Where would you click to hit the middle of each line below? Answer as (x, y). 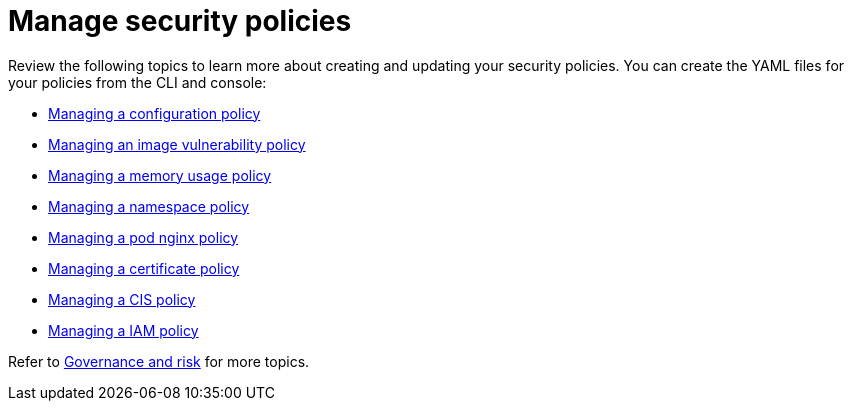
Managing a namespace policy (149, 206)
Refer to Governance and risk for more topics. (159, 361)
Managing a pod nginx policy (143, 237)
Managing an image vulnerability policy (177, 144)
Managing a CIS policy (122, 299)
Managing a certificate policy (144, 268)
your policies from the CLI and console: (137, 82)
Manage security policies (180, 21)
